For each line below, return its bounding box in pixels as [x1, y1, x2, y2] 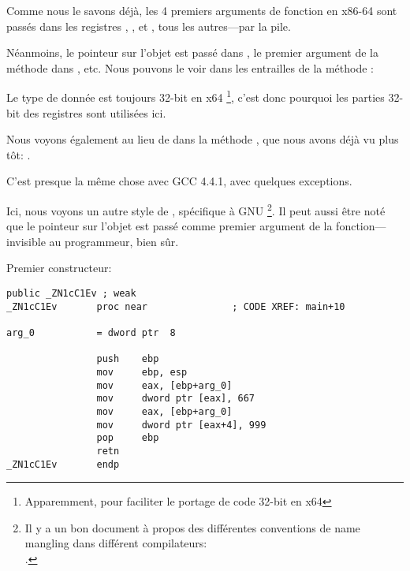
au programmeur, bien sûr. [49, 233, 179, 249]
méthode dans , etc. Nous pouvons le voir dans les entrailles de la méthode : [6, 59, 375, 76]
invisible [6, 233, 46, 249]
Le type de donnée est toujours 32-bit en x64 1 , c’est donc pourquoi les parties [6, 87, 385, 106]
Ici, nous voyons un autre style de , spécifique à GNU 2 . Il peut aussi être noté [6, 200, 386, 218]
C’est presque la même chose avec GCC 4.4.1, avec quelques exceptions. [6, 173, 352, 189]
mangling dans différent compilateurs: [24, 535, 207, 551]
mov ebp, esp [96, 366, 188, 378]
